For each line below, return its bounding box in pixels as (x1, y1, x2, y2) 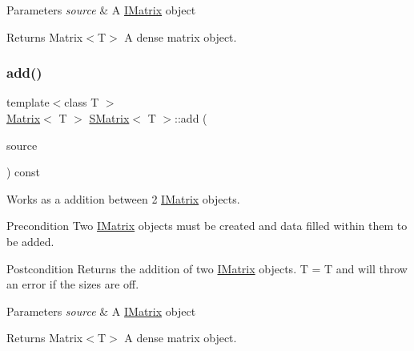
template (6, 94, 50, 111)
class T (64, 94, 99, 111)
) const (6, 163, 41, 180)
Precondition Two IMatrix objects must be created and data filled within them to (6, 217, 408, 234)
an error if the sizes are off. (6, 276, 139, 292)
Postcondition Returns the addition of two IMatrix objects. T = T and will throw (6, 260, 408, 276)
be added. (6, 232, 54, 249)
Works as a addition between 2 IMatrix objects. (6, 190, 240, 207)
